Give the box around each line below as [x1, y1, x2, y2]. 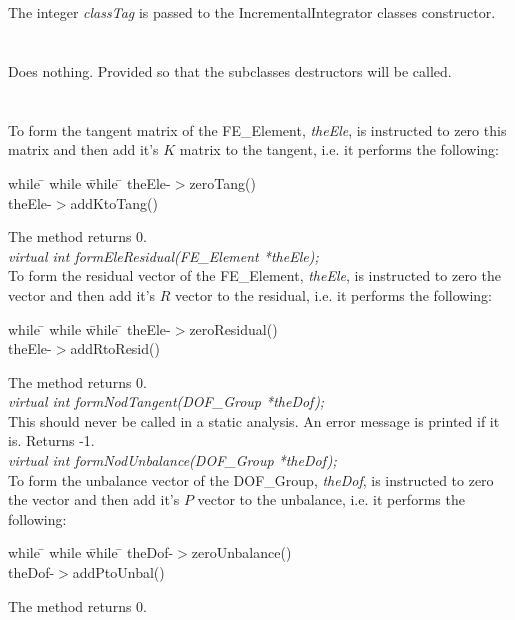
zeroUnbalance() [191, 542, 292, 563]
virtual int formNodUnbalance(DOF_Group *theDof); [8, 450, 337, 471]
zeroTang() [189, 172, 256, 193]
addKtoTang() [70, 192, 158, 213]
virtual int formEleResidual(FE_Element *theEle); [8, 245, 319, 266]
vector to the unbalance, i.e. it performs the [197, 489, 465, 510]
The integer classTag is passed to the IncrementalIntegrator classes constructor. [8, 2, 496, 23]
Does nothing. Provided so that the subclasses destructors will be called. [8, 60, 452, 81]
